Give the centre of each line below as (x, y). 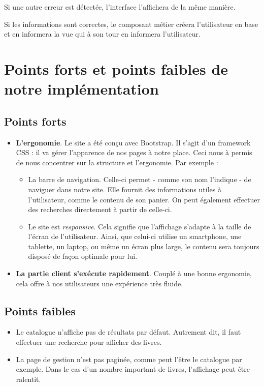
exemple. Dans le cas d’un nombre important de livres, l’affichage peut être (133, 369)
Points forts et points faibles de (116, 68)
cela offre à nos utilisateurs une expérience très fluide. (100, 283)
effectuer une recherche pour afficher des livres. (89, 342)
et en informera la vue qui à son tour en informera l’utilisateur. (102, 34)
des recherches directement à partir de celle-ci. (100, 209)
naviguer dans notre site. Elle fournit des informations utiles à (125, 189)
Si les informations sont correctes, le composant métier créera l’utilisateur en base (131, 24)
